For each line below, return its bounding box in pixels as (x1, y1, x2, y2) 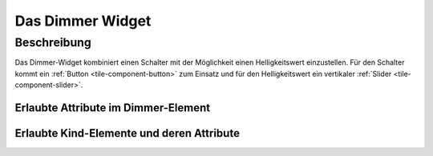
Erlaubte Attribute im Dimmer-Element (14, 101, 211, 114)
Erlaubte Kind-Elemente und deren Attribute (14, 126, 241, 140)
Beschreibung (14, 35, 91, 50)
